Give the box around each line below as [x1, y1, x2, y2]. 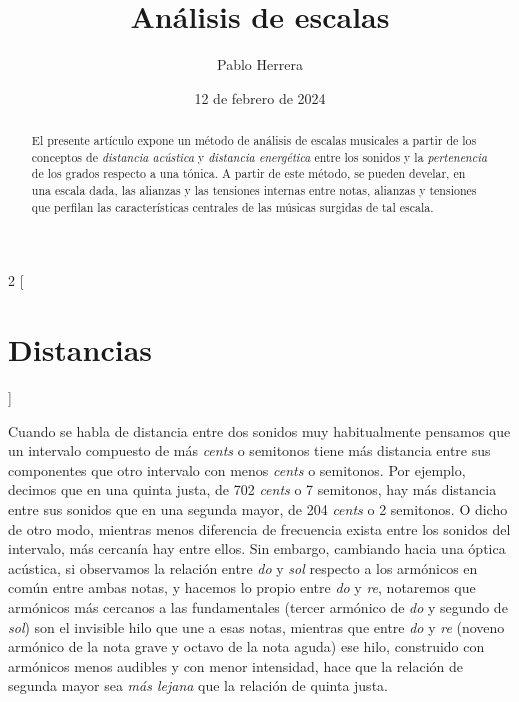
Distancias [8, 329, 153, 370]
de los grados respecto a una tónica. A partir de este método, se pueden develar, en [31, 165, 466, 182]
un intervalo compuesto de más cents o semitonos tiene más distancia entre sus [8, 440, 491, 461]
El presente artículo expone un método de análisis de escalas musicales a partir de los [31, 132, 477, 149]
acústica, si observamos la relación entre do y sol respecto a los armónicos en [8, 557, 478, 578]
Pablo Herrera [217, 54, 303, 75]
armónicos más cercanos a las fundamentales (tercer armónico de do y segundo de [8, 597, 508, 618]
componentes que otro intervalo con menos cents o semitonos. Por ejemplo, [8, 459, 466, 480]
